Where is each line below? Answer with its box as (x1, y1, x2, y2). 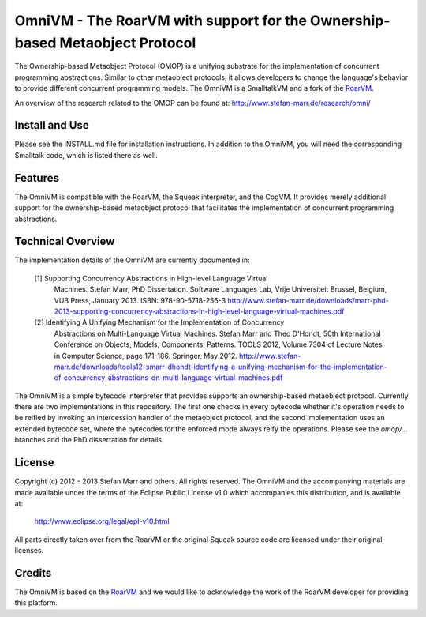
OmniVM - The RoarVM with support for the (14, 12, 308, 29)
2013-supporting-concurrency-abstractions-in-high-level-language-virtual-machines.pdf (54, 307, 345, 316)
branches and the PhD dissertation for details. (14, 435, 164, 445)
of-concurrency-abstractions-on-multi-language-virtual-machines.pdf (54, 373, 283, 382)
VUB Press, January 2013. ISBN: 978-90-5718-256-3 (54, 295, 226, 305)
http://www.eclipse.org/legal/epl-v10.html (34, 517, 170, 526)
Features (14, 171, 59, 185)
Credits (14, 566, 52, 580)
